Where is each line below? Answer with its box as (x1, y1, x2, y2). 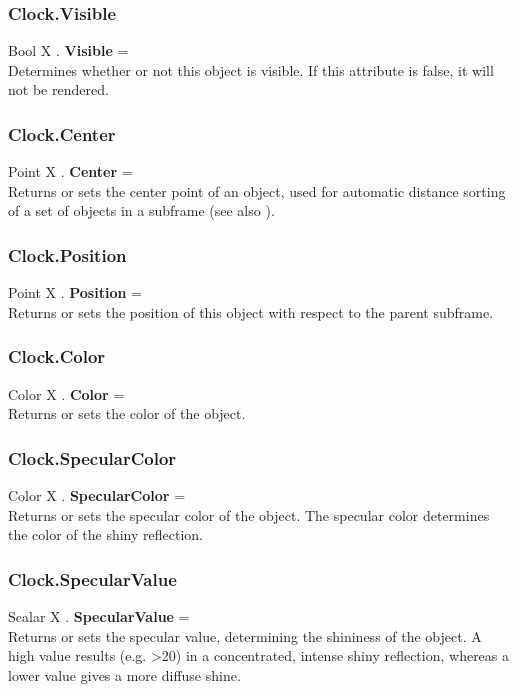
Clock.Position (8, 242, 127, 267)
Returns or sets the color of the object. (8, 403, 246, 424)
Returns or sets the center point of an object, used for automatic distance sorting (8, 180, 506, 201)
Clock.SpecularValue (8, 566, 177, 591)
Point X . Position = (8, 282, 142, 303)
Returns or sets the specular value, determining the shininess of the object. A (8, 625, 482, 646)
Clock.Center (8, 121, 116, 146)
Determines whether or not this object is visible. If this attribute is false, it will (8, 59, 494, 80)
